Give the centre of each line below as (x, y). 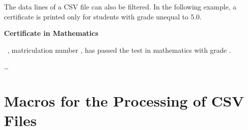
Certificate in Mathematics (51, 33)
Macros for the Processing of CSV (124, 101)
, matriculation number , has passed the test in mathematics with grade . (119, 50)
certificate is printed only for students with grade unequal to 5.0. (103, 16)
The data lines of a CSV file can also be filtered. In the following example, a (120, 6)
